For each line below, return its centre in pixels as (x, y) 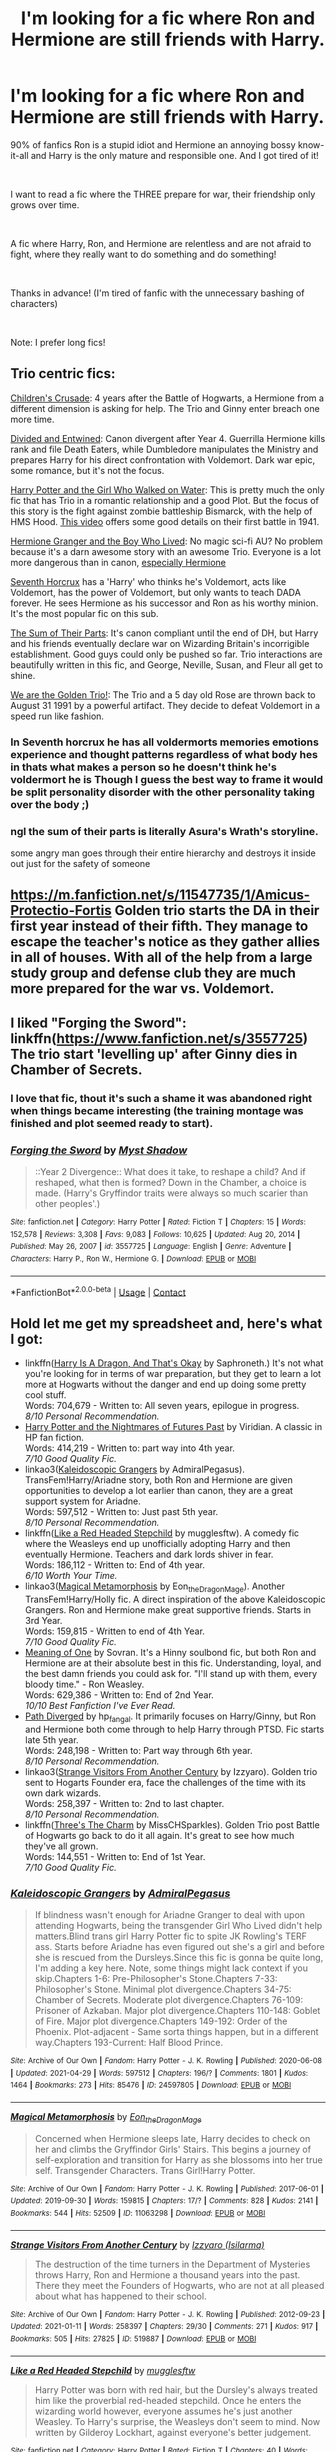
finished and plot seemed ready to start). (111, 1123)
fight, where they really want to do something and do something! (143, 254)
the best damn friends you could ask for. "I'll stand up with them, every (171, 1673)
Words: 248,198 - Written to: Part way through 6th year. (138, 1750)
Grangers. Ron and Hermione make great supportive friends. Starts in (168, 1609)
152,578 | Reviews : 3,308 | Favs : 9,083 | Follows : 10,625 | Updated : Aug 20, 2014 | (155, 1234)
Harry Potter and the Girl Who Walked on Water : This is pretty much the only (167, 489)
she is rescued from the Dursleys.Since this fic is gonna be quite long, (179, 1957)
